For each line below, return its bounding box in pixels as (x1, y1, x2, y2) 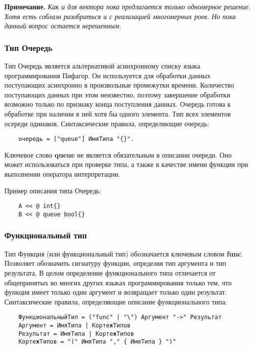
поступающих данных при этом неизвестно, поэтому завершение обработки (4, 89, 231, 99)
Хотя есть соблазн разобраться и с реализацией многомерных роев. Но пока (4, 11, 236, 21)
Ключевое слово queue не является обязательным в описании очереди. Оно (4, 149, 232, 160)
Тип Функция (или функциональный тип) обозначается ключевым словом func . (4, 248, 244, 258)
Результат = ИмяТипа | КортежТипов (18, 330, 134, 337)
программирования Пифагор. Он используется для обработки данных (4, 70, 211, 80)
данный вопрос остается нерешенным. (4, 21, 121, 31)
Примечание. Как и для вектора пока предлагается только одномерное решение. (4, 1, 251, 11)
